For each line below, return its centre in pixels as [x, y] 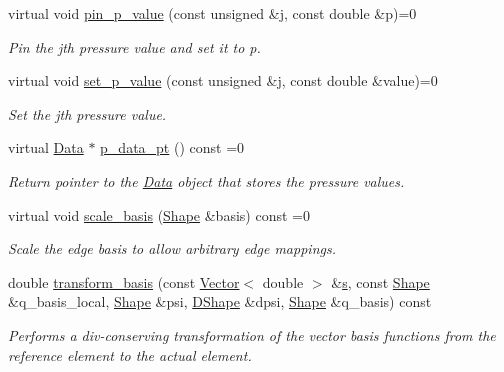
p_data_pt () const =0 [172, 147]
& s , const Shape [380, 281]
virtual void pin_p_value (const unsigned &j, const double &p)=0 [212, 13]
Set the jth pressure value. [87, 113]
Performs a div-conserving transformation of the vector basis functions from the [252, 334]
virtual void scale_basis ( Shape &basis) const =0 [159, 214]
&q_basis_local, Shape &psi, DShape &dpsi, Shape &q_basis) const [220, 301]
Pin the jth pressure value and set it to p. [134, 46]
